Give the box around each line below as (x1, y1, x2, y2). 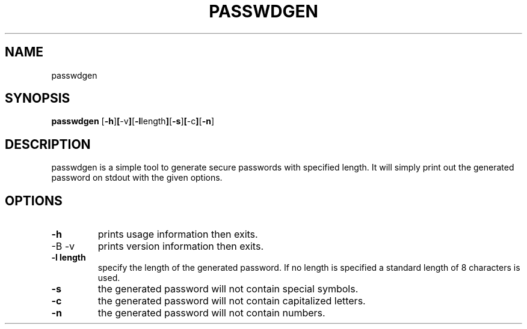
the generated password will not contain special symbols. (97, 283, 359, 295)
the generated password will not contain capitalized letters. (97, 295, 366, 307)
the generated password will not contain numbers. (97, 307, 325, 319)
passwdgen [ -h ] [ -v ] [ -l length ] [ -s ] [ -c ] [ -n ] (51, 116, 215, 127)
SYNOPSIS (5, 91, 70, 106)
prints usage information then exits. (97, 228, 258, 241)
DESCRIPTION (5, 136, 91, 152)
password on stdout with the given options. (51, 172, 223, 183)
